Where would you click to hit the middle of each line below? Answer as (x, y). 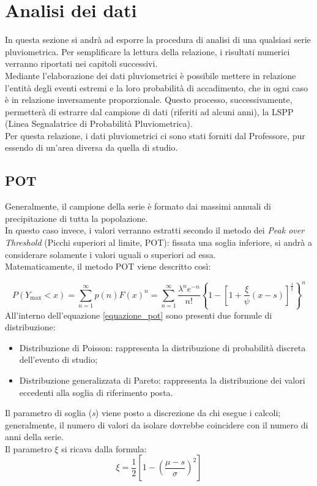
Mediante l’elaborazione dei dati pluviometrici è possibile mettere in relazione (151, 75)
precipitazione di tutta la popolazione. (76, 218)
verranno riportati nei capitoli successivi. (81, 63)
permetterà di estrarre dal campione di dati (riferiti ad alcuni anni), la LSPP (149, 111)
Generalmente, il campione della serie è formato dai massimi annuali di (138, 206)
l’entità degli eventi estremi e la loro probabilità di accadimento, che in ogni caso (156, 87)
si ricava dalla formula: (104, 448)
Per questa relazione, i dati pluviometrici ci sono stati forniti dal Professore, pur (155, 135)
